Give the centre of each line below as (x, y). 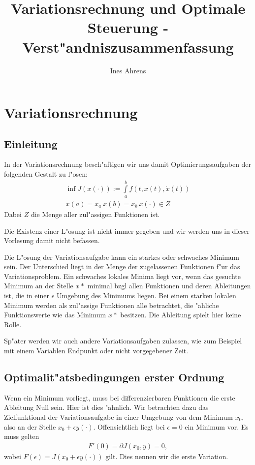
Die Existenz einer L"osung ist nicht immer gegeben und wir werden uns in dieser (127, 231)
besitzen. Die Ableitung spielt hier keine (181, 315)
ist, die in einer (27, 295)
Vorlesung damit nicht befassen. (52, 240)
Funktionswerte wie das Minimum (55, 315)
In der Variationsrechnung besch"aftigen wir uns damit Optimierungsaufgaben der (128, 164)
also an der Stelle (30, 426)
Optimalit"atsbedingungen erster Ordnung (114, 377)
